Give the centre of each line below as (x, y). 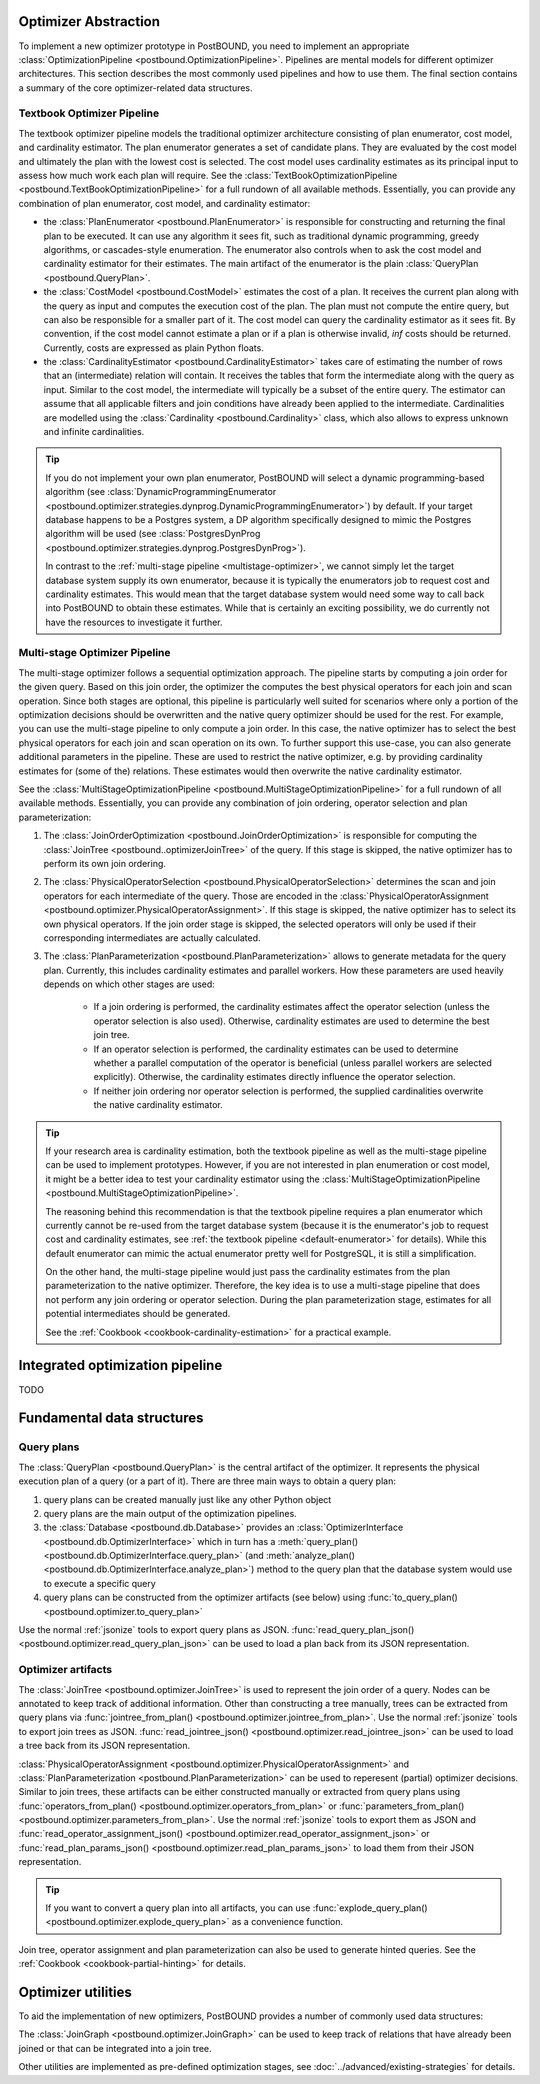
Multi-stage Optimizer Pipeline (94, 653)
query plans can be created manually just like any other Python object (187, 1499)
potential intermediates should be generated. (138, 1314)
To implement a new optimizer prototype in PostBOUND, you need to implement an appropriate (214, 46)
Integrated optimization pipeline (120, 1365)
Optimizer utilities (75, 1992)
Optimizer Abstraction (89, 21)
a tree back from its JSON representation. (104, 1746)
